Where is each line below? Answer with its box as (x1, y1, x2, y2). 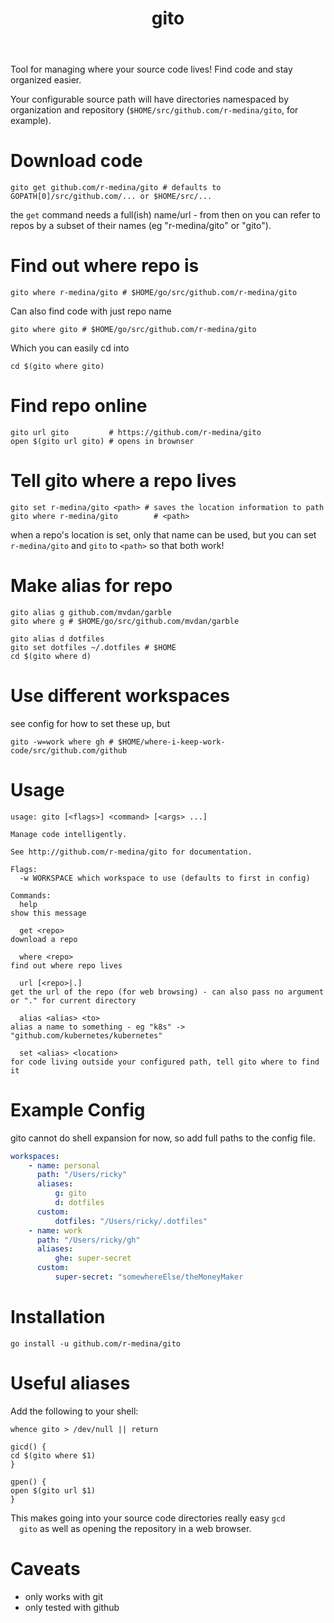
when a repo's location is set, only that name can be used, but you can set (10, 528, 317, 541)
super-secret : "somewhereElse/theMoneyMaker (54, 1272, 244, 1282)
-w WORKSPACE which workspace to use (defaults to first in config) (19, 873, 311, 883)
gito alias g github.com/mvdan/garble (10, 607, 172, 617)
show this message (10, 908, 87, 918)
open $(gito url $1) (10, 1485, 97, 1496)
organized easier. (10, 74, 82, 86)
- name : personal (28, 1160, 101, 1171)
